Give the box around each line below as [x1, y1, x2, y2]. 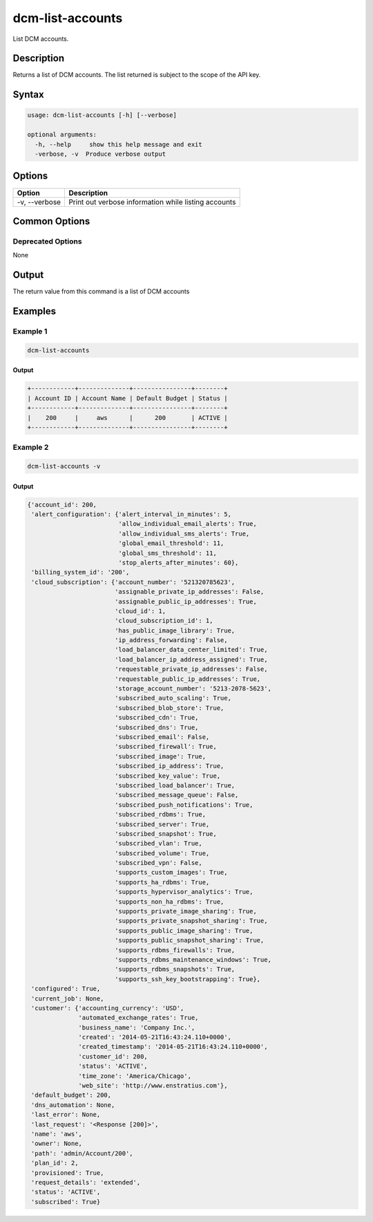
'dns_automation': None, [31, 1101, 115, 1109]
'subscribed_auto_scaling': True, [114, 694, 231, 702]
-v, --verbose [17, 197, 61, 207]
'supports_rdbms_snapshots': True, [114, 965, 236, 974]
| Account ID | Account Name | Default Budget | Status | [27, 394, 228, 402]
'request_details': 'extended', [31, 1178, 141, 1186]
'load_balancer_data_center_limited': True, [114, 646, 268, 654]
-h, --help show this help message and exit [35, 140, 203, 148]
